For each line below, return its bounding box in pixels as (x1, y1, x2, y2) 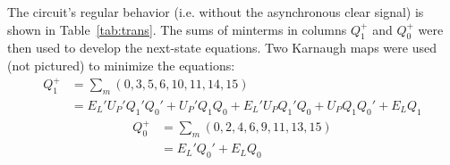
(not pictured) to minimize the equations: (7, 55, 235, 74)
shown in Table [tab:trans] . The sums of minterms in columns (7, 20, 347, 38)
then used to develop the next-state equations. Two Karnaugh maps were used (7, 38, 437, 57)
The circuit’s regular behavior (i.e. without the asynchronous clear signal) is (7, 3, 424, 21)
